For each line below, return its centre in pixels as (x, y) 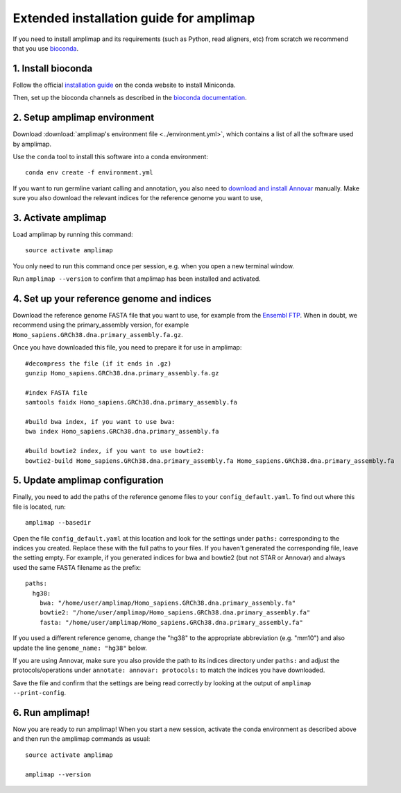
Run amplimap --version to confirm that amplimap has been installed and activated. (137, 279)
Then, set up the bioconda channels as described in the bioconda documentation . (130, 98)
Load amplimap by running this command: (73, 234)
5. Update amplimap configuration (88, 481)
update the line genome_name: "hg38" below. (80, 648)
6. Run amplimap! (51, 712)
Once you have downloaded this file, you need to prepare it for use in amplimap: (127, 348)
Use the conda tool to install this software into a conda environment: (110, 156)
